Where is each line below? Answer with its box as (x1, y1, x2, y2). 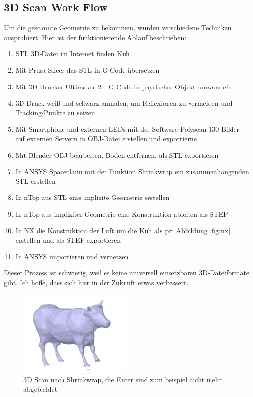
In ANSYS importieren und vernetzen (15, 251, 129, 261)
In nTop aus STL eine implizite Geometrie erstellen (15, 192, 169, 202)
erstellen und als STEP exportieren (15, 235, 121, 245)
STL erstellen (15, 176, 56, 186)
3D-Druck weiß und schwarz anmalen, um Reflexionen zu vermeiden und (15, 98, 232, 108)
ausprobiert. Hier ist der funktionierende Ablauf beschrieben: (4, 32, 187, 42)
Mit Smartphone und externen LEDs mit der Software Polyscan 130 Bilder (15, 124, 240, 134)
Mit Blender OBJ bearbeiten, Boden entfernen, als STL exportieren (15, 150, 219, 160)
